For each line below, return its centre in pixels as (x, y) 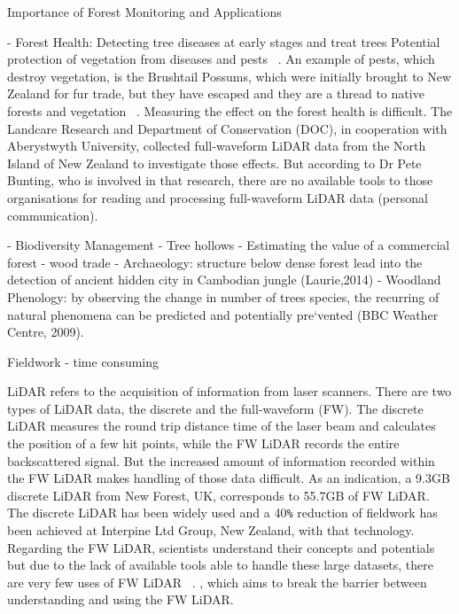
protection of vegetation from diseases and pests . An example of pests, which (221, 59)
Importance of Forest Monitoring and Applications (144, 12)
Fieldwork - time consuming (83, 361)
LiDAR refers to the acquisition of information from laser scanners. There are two (229, 391)
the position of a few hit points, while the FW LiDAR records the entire (203, 443)
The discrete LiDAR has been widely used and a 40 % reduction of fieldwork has (222, 513)
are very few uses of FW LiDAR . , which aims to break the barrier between (217, 582)
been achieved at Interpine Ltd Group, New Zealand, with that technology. (211, 530)
